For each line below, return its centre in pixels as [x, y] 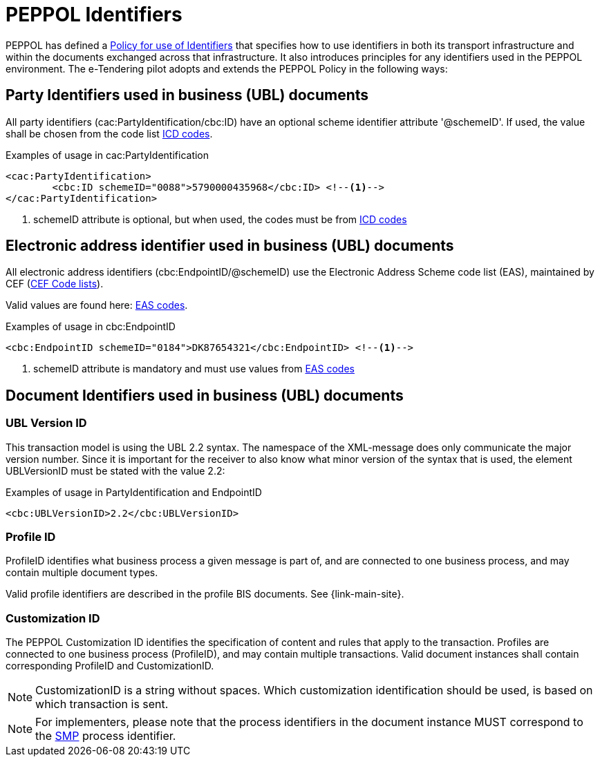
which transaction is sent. [102, 704]
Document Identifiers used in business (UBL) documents [205, 395]
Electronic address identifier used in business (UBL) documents [230, 246]
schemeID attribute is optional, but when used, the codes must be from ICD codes [220, 219]
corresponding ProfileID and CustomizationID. [110, 666]
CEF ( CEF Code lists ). [55, 284]
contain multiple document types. [82, 573]
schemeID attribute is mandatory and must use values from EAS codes [194, 369]
